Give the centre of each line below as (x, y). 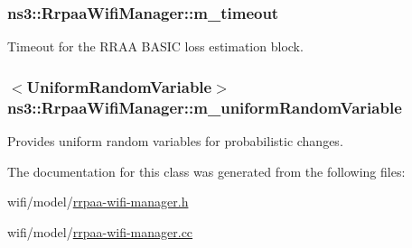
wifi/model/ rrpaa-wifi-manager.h (98, 202)
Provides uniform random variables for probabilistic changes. (175, 140)
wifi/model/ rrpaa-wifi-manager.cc (100, 231)
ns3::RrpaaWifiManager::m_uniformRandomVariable (205, 107)
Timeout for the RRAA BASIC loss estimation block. (155, 46)
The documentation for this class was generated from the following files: (206, 171)
